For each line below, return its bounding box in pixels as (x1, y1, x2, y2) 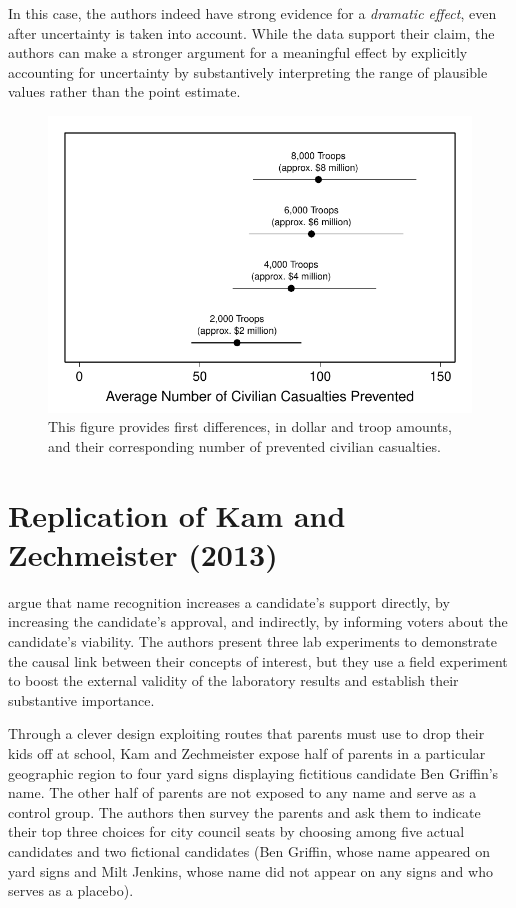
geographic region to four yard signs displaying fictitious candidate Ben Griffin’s (8, 762, 499, 783)
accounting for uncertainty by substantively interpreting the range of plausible (8, 61, 488, 82)
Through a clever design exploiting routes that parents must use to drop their (8, 723, 485, 744)
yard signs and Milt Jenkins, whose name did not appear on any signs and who (8, 860, 493, 881)
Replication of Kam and (8, 494, 346, 535)
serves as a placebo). (8, 880, 134, 901)
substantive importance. (8, 689, 155, 710)
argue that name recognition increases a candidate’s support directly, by (8, 591, 450, 612)
